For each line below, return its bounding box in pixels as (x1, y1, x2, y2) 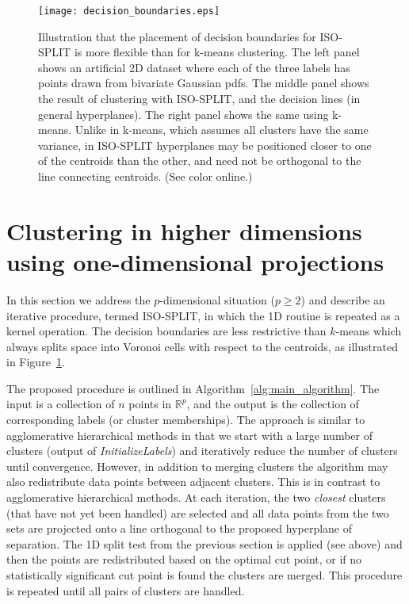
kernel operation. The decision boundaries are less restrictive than (6, 323, 327, 339)
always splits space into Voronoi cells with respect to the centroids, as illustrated (6, 338, 398, 354)
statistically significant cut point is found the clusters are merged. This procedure (6, 567, 403, 583)
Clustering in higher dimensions (6, 214, 362, 247)
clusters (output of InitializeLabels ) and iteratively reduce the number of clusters (6, 442, 398, 459)
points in (128, 396, 172, 412)
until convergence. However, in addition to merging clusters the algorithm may (6, 457, 388, 474)
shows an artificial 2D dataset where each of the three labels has (38, 59, 350, 75)
